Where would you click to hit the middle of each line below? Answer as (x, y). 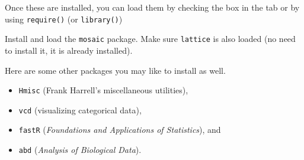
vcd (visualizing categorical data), (80, 110)
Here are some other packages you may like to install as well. (115, 70)
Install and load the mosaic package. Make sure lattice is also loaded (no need (150, 39)
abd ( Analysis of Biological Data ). (80, 150)
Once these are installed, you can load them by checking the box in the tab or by (152, 7)
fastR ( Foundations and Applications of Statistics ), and (120, 130)
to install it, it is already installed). (69, 50)
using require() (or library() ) (64, 19)
